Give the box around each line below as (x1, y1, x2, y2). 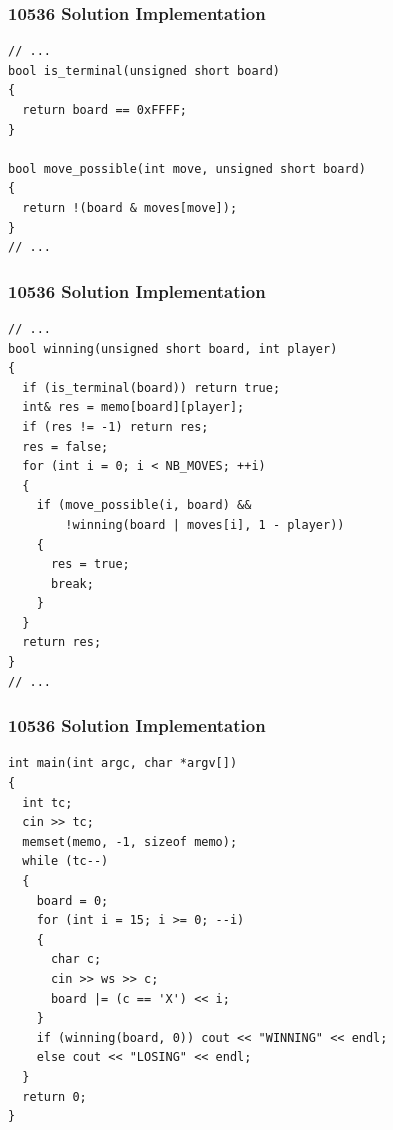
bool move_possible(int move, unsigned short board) (8, 161, 366, 176)
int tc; (22, 795, 73, 810)
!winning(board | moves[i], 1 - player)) (65, 517, 345, 532)
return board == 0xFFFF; (22, 103, 187, 117)
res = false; (22, 439, 109, 454)
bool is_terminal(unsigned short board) (8, 63, 281, 78)
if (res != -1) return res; (22, 419, 209, 434)
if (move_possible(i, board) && (36, 498, 252, 513)
